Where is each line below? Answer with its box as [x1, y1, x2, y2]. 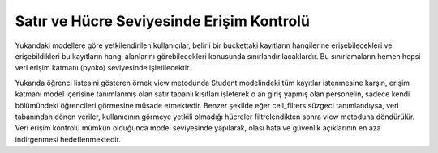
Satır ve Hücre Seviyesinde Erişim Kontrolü [15, 12, 310, 30]
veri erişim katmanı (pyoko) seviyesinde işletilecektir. [15, 63, 191, 73]
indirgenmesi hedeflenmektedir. [15, 134, 122, 144]
